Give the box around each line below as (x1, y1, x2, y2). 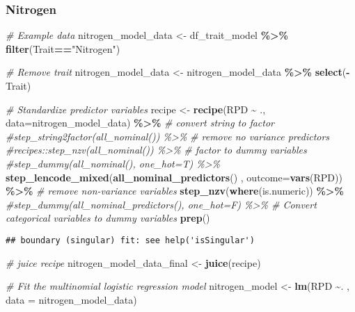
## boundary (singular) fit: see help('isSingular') (6, 235, 255, 245)
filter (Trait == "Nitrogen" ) (6, 41, 120, 56)
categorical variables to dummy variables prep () (6, 211, 210, 225)
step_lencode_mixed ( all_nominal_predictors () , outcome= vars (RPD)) (6, 170, 342, 184)
